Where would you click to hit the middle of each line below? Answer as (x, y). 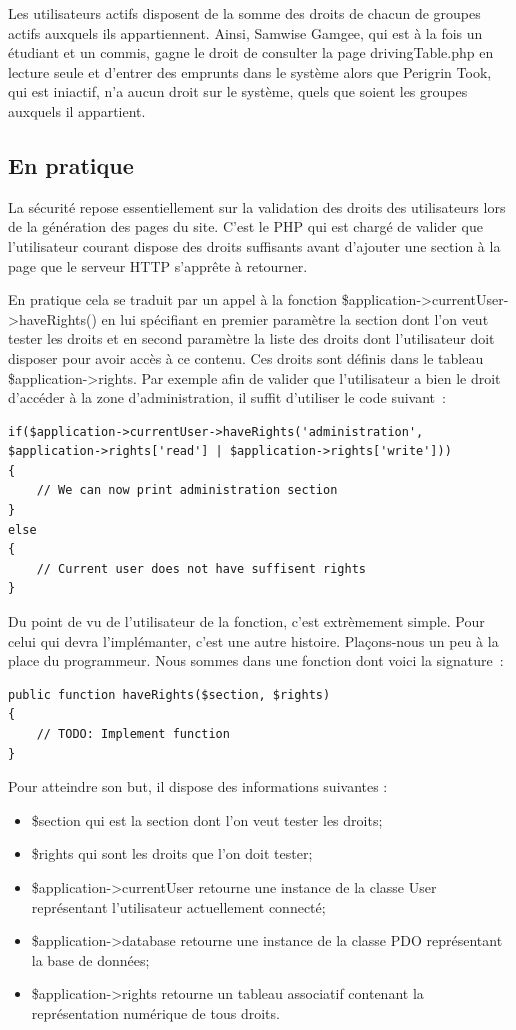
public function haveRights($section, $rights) (169, 694)
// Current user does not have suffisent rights (201, 568)
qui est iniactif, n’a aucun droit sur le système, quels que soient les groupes (238, 91)
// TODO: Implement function (133, 734)
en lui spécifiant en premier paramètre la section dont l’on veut (295, 318)
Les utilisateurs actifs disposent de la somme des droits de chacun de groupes (244, 13)
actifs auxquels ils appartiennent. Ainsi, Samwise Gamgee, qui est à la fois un (245, 32)
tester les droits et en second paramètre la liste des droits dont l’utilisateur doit (251, 338)
